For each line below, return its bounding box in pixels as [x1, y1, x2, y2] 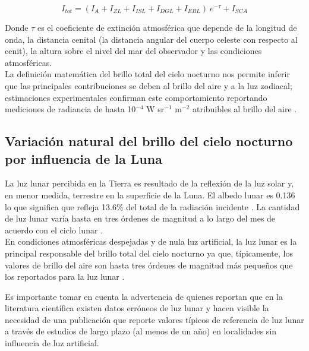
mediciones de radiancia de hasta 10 [5, 103, 136, 115]
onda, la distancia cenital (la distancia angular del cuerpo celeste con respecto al [5, 33, 298, 45]
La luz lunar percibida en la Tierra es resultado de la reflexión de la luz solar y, [5, 177, 294, 189]
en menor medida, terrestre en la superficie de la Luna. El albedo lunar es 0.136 [5, 188, 295, 201]
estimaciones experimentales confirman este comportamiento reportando [5, 91, 267, 103]
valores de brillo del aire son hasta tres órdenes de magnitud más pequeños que [5, 258, 293, 271]
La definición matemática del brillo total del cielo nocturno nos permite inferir [5, 68, 290, 80]
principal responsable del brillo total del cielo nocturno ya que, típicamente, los [5, 246, 293, 259]
